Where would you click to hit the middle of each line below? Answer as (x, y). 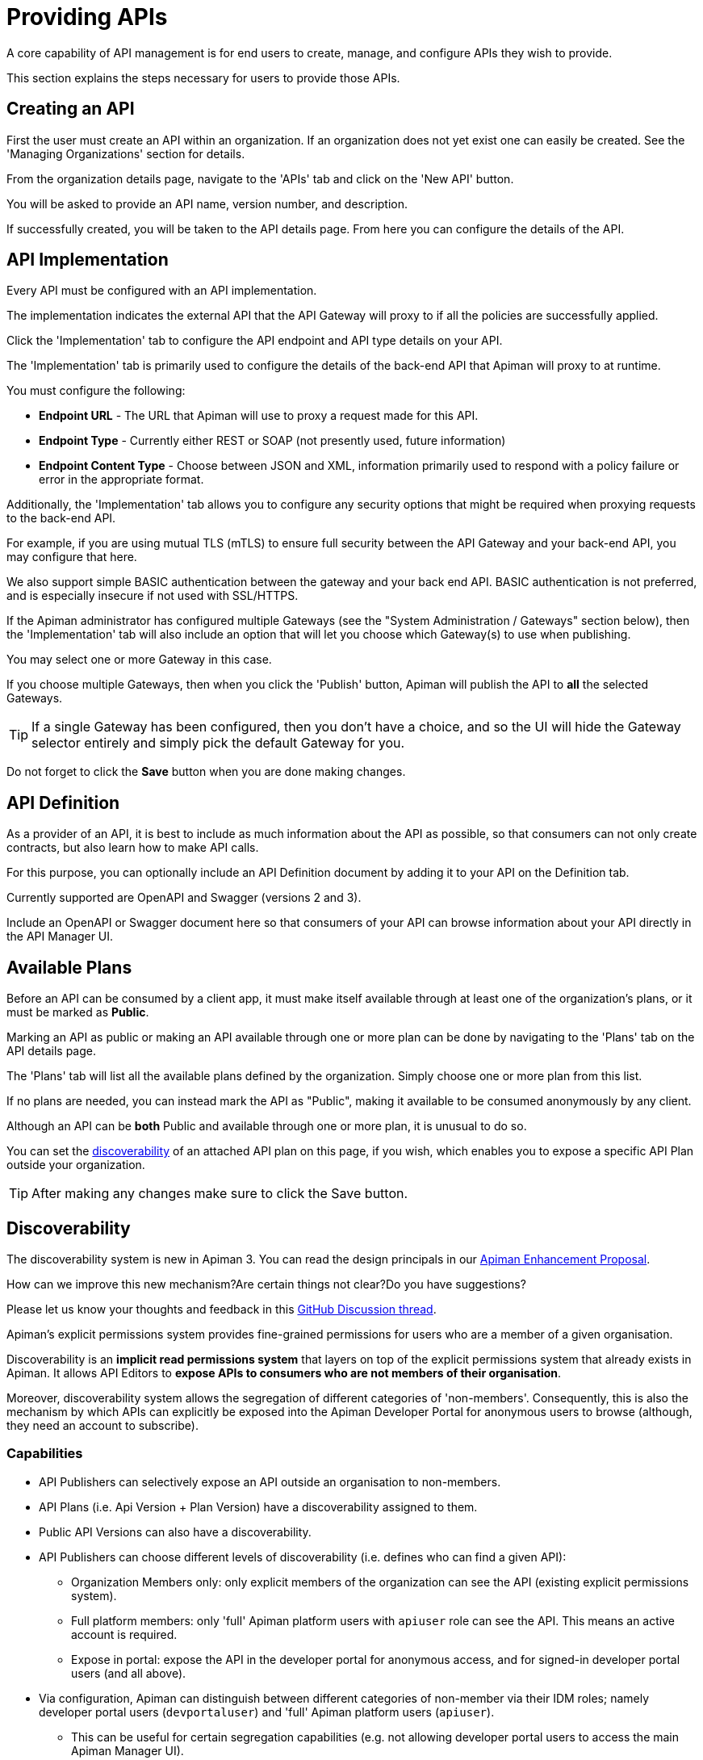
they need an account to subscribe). (103, 1425)
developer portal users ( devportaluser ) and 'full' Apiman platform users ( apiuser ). (267, 1712)
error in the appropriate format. (121, 480)
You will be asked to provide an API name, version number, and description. (207, 203)
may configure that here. (72, 557)
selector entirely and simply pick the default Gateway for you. (218, 743)
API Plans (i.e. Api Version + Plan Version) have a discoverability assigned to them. (258, 1506)
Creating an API (71, 109)
